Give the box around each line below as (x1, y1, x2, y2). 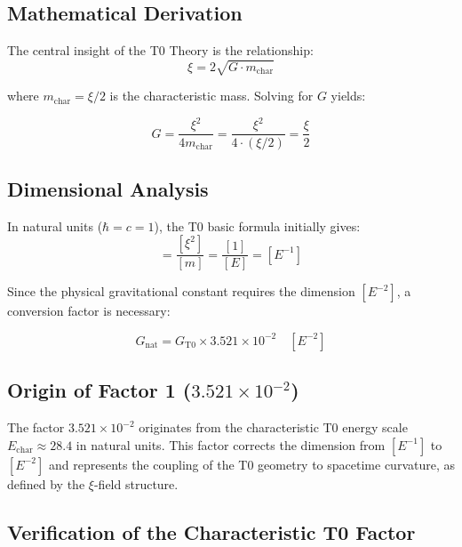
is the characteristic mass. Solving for (109, 86, 314, 105)
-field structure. (93, 474, 179, 493)
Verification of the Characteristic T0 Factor (7, 518, 416, 545)
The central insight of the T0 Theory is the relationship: (7, 41, 314, 60)
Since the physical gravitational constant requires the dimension (7, 282, 355, 301)
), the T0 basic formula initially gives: (154, 216, 361, 235)
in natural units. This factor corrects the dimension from (76, 435, 386, 454)
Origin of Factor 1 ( (7, 376, 192, 404)
